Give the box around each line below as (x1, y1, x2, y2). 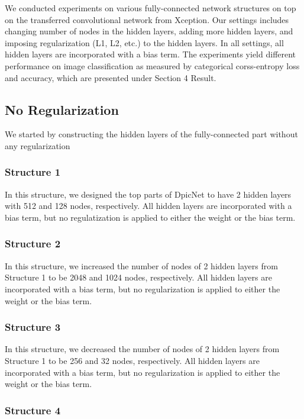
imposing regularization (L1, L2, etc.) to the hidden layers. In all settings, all (5, 36, 284, 49)
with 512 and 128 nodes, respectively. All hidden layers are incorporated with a (5, 199, 292, 212)
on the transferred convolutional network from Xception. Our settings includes (5, 13, 289, 25)
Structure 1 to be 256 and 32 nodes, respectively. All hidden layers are (5, 354, 260, 366)
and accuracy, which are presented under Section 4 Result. (5, 71, 216, 83)
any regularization (5, 139, 70, 152)
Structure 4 (5, 402, 61, 417)
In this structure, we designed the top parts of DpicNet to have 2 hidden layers (5, 188, 292, 200)
